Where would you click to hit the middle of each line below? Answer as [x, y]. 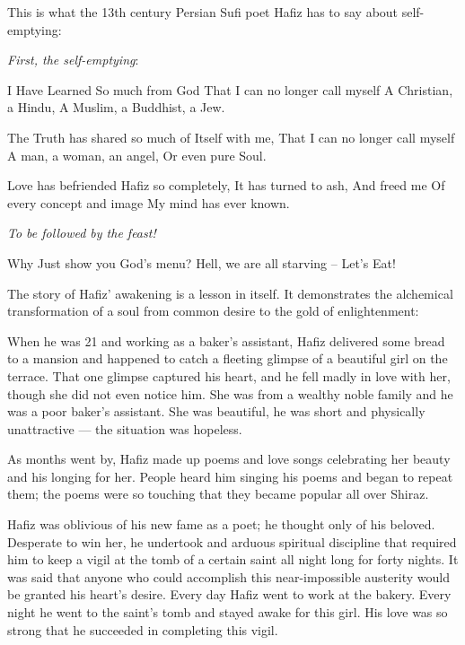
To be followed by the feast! [82, 233]
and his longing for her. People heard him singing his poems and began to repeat [230, 476]
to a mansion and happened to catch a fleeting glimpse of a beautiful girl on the [228, 358]
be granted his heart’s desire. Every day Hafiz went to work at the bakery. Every [229, 594]
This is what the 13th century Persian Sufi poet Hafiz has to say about [203, 12]
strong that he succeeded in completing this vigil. [143, 629]
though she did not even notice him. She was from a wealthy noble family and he [230, 393]
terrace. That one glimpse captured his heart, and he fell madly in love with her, [229, 375]
